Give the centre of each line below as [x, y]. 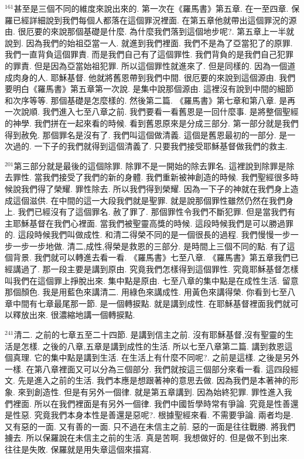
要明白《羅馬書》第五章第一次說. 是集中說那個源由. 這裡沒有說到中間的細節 [149, 89]
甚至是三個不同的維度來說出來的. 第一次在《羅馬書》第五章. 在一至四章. [151, 8]
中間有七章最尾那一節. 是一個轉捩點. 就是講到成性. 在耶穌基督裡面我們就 [151, 303]
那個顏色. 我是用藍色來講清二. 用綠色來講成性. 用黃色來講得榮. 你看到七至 [146, 292]
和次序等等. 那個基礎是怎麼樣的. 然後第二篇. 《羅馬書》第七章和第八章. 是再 [150, 100]
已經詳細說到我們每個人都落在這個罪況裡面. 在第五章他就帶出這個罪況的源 [155, 20]
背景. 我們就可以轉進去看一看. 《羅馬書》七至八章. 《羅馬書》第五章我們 [151, 257]
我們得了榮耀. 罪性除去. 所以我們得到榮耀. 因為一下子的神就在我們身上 [156, 188]
